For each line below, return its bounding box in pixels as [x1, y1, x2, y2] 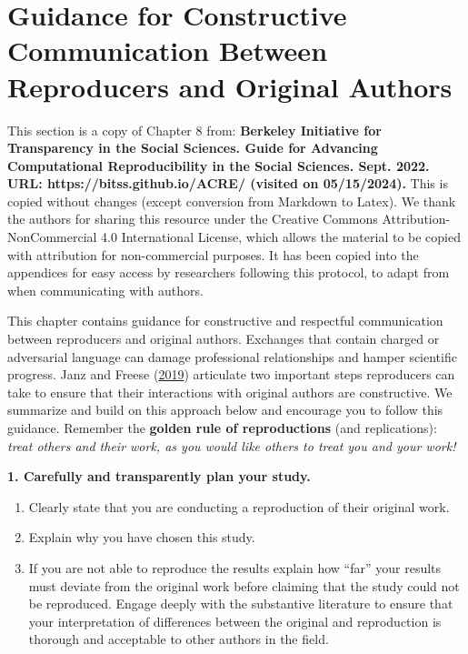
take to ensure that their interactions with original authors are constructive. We [7, 382, 453, 401]
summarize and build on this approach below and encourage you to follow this [7, 400, 443, 419]
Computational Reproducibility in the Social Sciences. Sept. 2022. [7, 156, 430, 175]
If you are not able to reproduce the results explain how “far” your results [28, 558, 442, 577]
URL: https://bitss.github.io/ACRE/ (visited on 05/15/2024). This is [7, 174, 448, 193]
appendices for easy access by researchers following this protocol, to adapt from [7, 263, 450, 282]
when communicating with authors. [7, 280, 204, 299]
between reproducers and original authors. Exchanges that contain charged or [7, 329, 440, 348]
